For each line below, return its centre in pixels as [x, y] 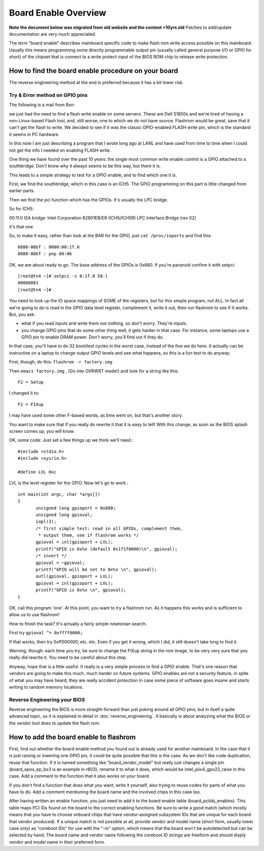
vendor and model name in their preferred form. [57, 842]
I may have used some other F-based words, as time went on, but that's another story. [96, 415]
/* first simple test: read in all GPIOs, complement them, [109, 528]
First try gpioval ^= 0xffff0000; [46, 633]
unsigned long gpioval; [64, 515]
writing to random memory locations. [46, 687]
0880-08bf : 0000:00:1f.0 [49, 247]
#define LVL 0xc [37, 472]
